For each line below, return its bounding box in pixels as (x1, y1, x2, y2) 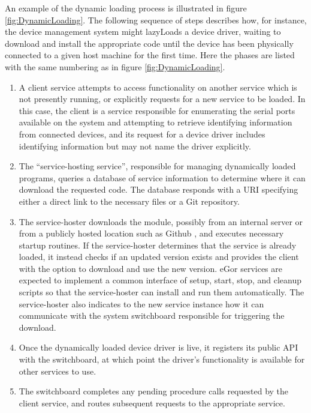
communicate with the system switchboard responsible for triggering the (19, 309, 285, 322)
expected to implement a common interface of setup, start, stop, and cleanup (19, 274, 302, 286)
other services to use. (19, 364, 96, 377)
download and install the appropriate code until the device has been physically (5, 37, 294, 49)
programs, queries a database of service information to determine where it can (19, 171, 306, 184)
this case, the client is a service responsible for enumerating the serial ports (19, 104, 295, 116)
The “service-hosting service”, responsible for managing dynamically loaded (19, 160, 296, 172)
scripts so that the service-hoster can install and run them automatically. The (19, 286, 304, 298)
